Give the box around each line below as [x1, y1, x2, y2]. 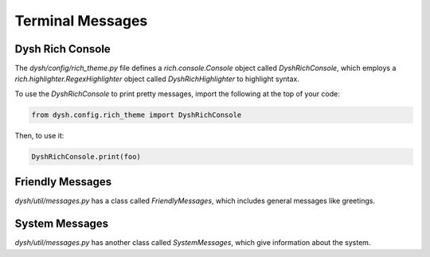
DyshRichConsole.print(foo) [31, 152, 141, 161]
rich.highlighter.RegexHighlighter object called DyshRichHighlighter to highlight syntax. [14, 74, 300, 84]
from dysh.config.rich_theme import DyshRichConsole [31, 110, 242, 119]
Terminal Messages [14, 12, 148, 29]
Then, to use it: [14, 130, 64, 140]
